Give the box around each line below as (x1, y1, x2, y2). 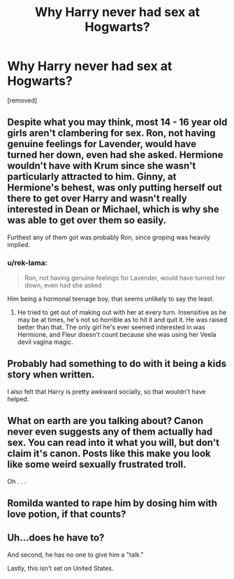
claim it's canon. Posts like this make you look (7, 448, 211, 460)
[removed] (7, 96, 38, 105)
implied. (7, 240, 30, 248)
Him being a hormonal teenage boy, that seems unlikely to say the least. (7, 294, 214, 303)
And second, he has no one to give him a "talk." (7, 550, 145, 559)
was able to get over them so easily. (7, 214, 167, 227)
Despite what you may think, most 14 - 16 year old (7, 116, 228, 128)
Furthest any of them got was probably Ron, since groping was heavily (7, 233, 211, 241)
